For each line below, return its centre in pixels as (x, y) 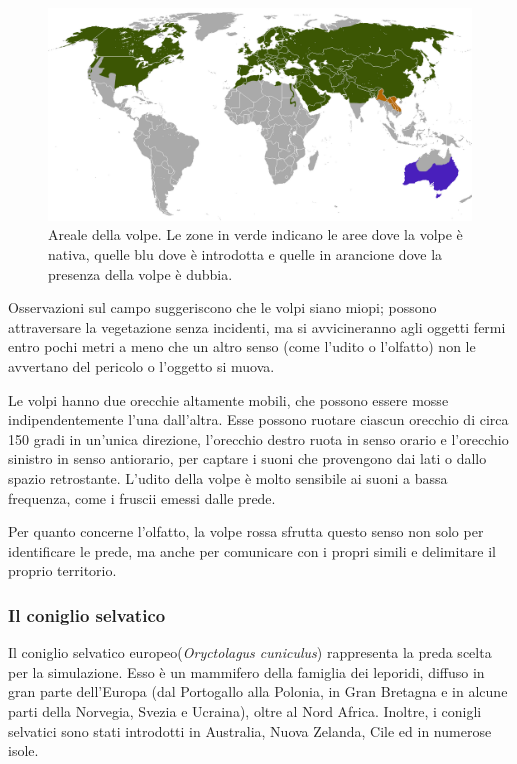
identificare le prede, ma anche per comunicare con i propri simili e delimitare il (252, 550)
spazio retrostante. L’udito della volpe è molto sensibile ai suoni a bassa (228, 477)
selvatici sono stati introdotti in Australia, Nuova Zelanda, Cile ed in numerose (250, 730)
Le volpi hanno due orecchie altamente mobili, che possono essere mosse (228, 399)
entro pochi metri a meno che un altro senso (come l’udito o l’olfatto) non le (242, 346)
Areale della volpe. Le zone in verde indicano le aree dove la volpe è (255, 234)
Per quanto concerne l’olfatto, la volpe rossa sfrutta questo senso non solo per (246, 531)
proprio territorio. (62, 570)
